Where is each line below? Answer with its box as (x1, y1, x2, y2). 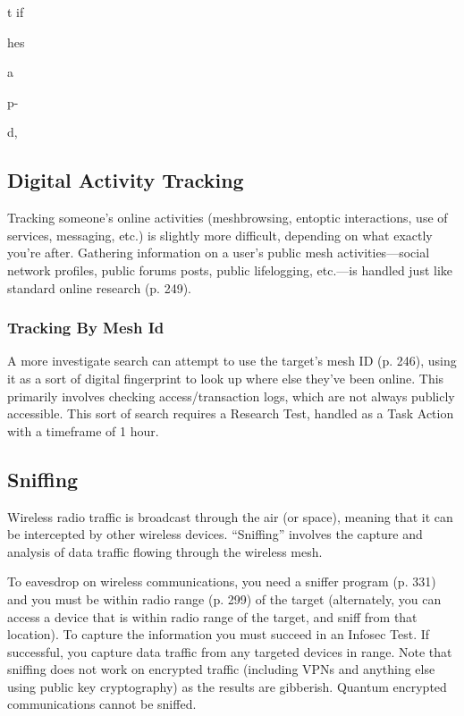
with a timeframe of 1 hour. (7, 421, 159, 440)
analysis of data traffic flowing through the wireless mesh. (7, 542, 323, 560)
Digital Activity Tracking (7, 166, 244, 194)
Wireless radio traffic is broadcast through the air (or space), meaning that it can (7, 507, 453, 526)
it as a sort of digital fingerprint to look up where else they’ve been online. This (7, 368, 444, 387)
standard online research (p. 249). (7, 278, 192, 297)
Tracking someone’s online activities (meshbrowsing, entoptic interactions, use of (7, 208, 448, 227)
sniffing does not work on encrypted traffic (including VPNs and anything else (7, 660, 435, 678)
